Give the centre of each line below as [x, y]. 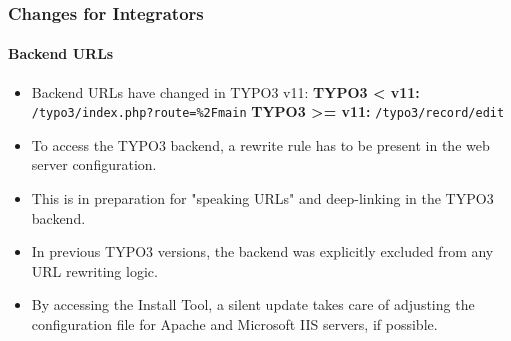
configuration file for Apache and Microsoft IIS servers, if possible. [234, 324]
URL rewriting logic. [94, 270]
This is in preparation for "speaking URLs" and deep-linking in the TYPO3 [262, 198]
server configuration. [94, 164]
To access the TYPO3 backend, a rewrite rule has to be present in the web [260, 144]
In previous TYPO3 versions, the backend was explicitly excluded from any [262, 251]
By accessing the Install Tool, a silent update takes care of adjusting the [253, 304]
